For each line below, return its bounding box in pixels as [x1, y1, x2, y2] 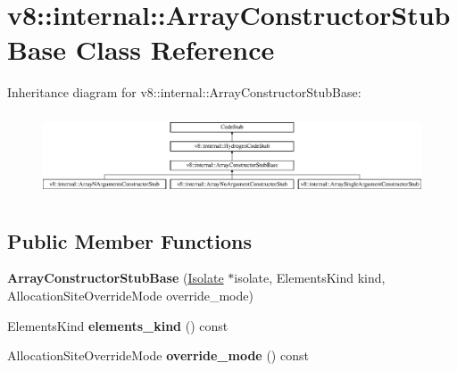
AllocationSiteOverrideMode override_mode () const [7, 346, 309, 365]
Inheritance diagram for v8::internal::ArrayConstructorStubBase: [7, 83, 361, 102]
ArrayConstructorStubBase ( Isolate [7, 268, 224, 287]
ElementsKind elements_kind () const [7, 316, 228, 334]
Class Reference [75, 31, 275, 68]
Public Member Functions [7, 227, 252, 254]
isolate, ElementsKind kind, [234, 268, 386, 287]
